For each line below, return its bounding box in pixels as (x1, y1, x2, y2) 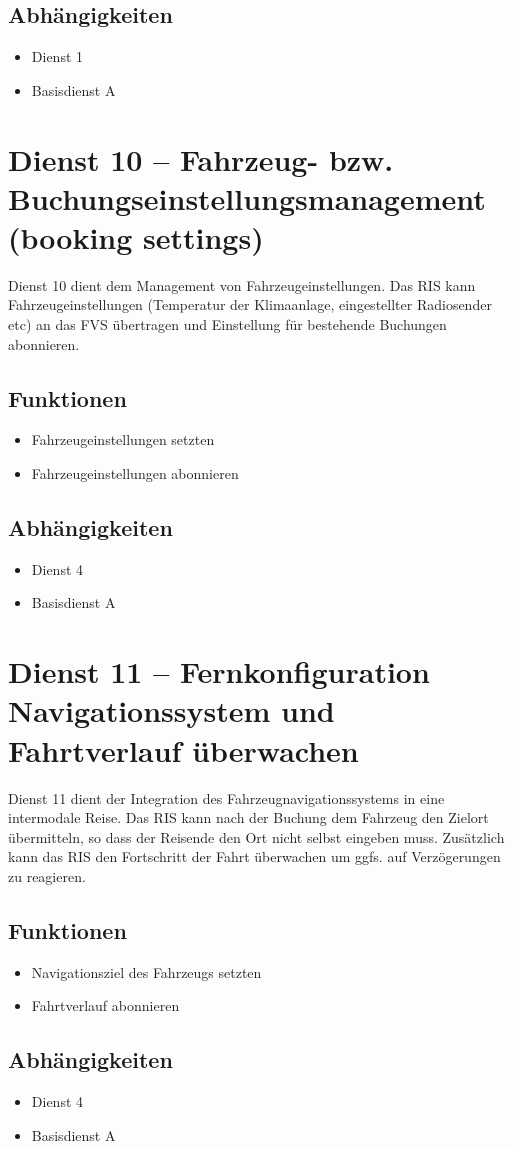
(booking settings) (8, 216, 264, 257)
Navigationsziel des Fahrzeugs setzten (31, 961, 262, 982)
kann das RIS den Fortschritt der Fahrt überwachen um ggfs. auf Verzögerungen (8, 846, 501, 867)
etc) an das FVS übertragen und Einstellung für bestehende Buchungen (8, 314, 447, 335)
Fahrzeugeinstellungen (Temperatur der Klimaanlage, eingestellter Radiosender (8, 294, 492, 315)
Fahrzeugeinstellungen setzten (31, 429, 215, 450)
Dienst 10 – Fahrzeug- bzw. (8, 138, 394, 179)
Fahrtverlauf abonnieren (31, 995, 180, 1016)
